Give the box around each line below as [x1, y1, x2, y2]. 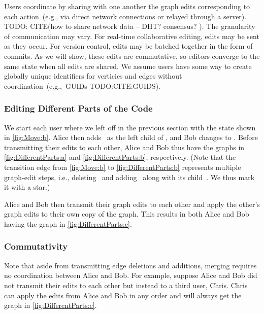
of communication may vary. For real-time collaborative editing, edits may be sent [4, 30, 259, 41]
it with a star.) [4, 182, 50, 192]
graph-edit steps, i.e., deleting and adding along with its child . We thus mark [4, 171, 255, 182]
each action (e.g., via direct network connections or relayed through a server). [4, 11, 247, 21]
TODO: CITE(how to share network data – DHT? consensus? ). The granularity [4, 21, 255, 31]
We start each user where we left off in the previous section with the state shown [4, 122, 256, 132]
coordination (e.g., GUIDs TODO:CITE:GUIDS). [4, 80, 160, 91]
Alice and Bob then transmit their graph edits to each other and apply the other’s [4, 198, 260, 209]
